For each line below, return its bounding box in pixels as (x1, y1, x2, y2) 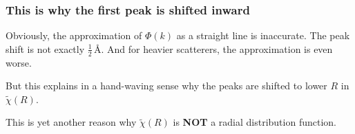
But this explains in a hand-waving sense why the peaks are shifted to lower (6, 78, 327, 93)
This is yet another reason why (6, 115, 137, 129)
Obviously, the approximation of (6, 28, 142, 43)
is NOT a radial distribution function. (173, 115, 336, 129)
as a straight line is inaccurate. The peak (176, 28, 350, 43)
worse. (6, 55, 32, 69)
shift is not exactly (6, 41, 85, 56)
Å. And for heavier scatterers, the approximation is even (94, 41, 333, 56)
